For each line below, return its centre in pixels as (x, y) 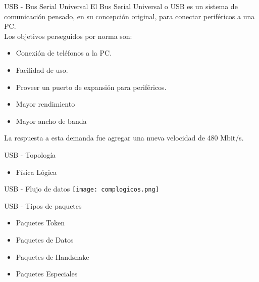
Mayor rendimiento (45, 104)
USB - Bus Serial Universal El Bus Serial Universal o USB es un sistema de (121, 6)
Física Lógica (36, 172)
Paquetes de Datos (45, 239)
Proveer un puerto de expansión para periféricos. (91, 87)
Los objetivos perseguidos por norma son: (68, 36)
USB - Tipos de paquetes (43, 205)
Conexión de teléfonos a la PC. (64, 53)
